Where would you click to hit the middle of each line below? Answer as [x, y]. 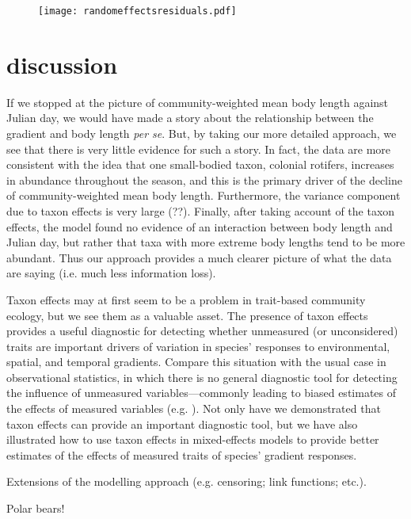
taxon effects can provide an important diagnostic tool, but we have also [182, 424]
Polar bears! [36, 508]
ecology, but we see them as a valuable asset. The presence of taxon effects [187, 315]
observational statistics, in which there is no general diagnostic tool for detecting [202, 377]
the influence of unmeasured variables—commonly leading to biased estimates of [201, 393]
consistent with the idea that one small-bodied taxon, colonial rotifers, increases [200, 164]
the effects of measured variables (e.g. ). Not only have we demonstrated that [194, 408]
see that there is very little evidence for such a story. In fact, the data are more [199, 149]
